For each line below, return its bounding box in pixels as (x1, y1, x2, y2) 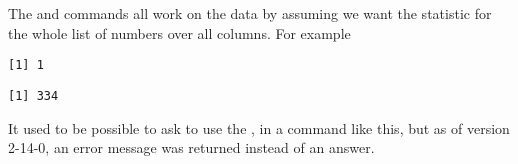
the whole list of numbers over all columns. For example (8, 22, 351, 43)
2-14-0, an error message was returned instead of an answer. (8, 137, 375, 158)
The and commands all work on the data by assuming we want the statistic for (8, 3, 492, 23)
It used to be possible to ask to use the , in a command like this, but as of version (8, 117, 510, 138)
